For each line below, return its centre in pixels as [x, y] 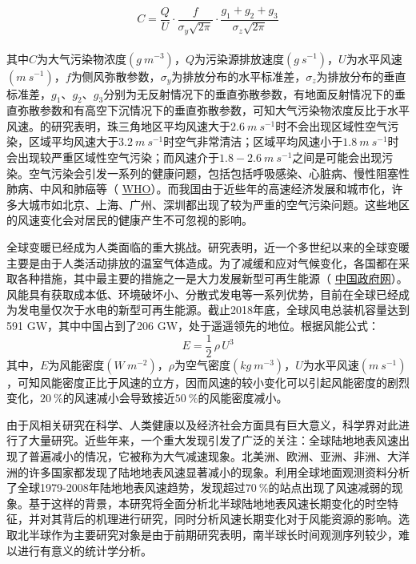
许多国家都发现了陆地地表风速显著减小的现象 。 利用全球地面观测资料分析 [219, 471]
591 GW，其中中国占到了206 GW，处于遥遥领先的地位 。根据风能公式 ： [193, 326]
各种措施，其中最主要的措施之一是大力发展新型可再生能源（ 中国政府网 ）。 [212, 278]
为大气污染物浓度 [82, 58]
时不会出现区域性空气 [332, 125]
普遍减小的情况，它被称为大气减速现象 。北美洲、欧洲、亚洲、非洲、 [208, 456]
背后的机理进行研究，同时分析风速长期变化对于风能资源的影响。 [230, 519]
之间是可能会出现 [337, 157]
